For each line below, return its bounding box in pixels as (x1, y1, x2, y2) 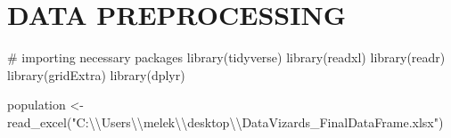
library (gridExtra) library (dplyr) (7, 65, 185, 84)
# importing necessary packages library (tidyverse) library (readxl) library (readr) (7, 48, 446, 67)
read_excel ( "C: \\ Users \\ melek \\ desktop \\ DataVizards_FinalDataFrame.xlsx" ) (7, 112, 444, 131)
